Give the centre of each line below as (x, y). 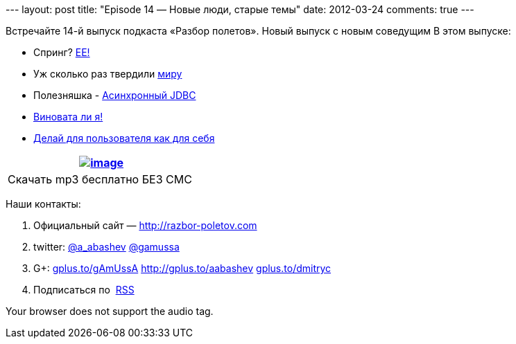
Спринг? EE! (62, 52)
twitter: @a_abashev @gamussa (106, 247)
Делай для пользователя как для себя (124, 138)
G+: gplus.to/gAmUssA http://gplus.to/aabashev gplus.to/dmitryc (182, 268)
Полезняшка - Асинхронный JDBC (115, 95)
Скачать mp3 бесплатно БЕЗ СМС (100, 179)
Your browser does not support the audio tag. (110, 311)
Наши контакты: (43, 204)
